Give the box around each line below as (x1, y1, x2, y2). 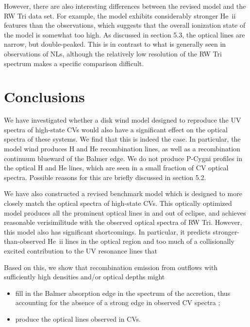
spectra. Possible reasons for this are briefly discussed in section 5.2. (4, 172, 206, 182)
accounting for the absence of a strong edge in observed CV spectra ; (15, 297, 220, 308)
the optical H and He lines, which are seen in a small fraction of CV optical (4, 163, 229, 173)
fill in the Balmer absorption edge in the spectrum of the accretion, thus (15, 288, 231, 298)
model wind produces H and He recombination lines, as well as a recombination (4, 144, 240, 154)
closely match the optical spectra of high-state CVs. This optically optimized (4, 198, 232, 208)
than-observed (4, 236, 46, 246)
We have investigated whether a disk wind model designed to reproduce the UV (4, 115, 241, 125)
